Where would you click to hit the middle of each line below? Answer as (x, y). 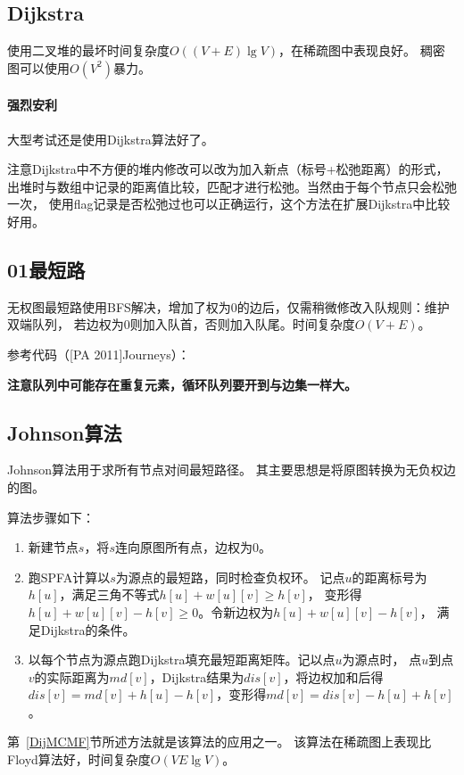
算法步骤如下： (51, 517)
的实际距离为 (72, 676)
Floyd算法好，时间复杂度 (79, 759)
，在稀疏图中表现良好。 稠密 (362, 50)
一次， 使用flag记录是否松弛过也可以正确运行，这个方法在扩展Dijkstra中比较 (229, 204)
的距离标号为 (389, 577)
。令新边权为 (236, 611)
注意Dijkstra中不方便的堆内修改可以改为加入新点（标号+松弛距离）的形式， (228, 169)
